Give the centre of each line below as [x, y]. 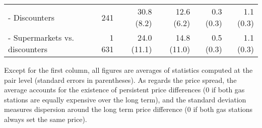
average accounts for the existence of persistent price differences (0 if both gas [124, 90]
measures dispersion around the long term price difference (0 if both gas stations [128, 109]
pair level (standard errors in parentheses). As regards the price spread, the [120, 80]
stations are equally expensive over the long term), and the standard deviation [125, 99]
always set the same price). [46, 119]
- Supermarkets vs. [41, 37]
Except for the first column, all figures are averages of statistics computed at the [128, 70]
